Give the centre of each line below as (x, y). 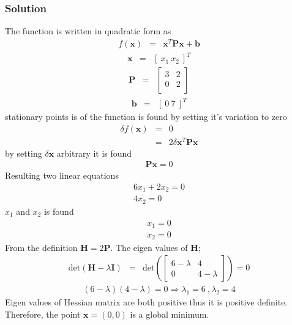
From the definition (41, 247)
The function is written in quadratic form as (88, 31)
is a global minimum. (170, 314)
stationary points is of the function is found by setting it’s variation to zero (146, 117)
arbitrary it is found (94, 153)
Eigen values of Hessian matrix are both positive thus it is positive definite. (146, 302)
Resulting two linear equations (62, 175)
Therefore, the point (43, 314)
